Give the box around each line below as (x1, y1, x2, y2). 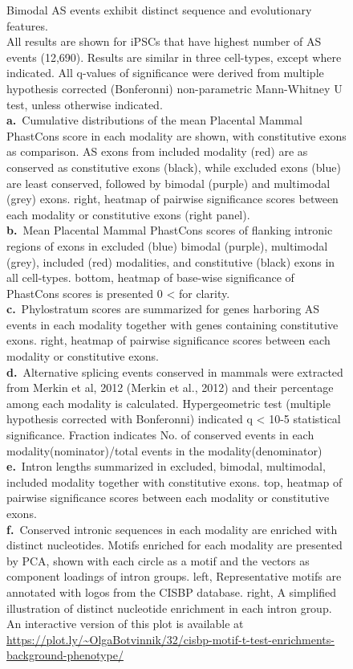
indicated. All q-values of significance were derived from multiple (6, 64, 324, 81)
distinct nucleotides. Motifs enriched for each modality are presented (6, 536, 343, 553)
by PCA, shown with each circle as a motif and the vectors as (6, 552, 310, 569)
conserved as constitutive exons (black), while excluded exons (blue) (6, 158, 341, 175)
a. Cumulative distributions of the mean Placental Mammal (6, 112, 302, 128)
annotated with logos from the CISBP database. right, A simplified (6, 583, 336, 600)
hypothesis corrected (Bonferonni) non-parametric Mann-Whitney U (6, 80, 343, 96)
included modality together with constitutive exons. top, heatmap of (6, 473, 343, 490)
